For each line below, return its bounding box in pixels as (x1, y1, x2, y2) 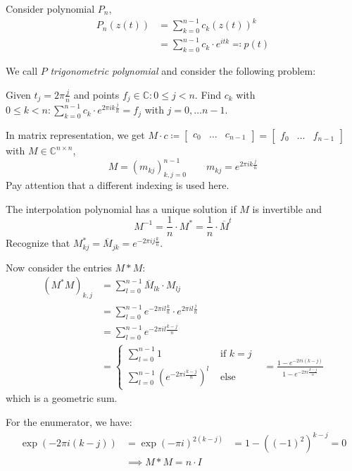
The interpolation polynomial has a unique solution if (6, 201, 237, 216)
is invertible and (252, 201, 322, 216)
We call (6, 63, 38, 78)
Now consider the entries (6, 259, 112, 274)
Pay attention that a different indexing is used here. (6, 178, 230, 192)
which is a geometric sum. (6, 391, 118, 405)
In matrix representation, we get (6, 128, 145, 142)
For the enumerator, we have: (6, 415, 132, 429)
